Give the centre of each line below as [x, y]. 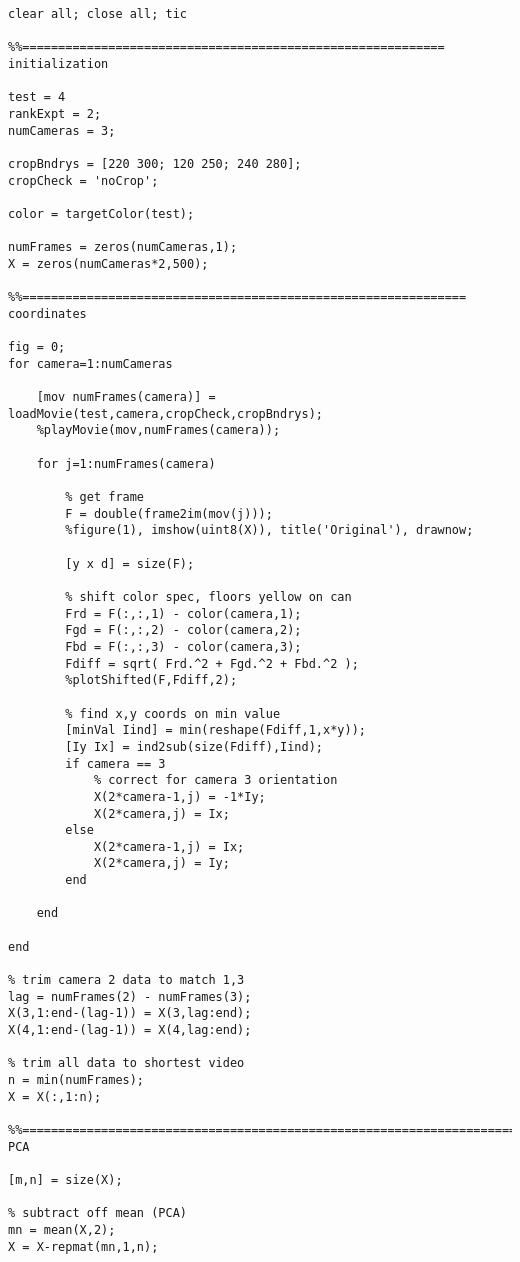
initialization [58, 63]
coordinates [47, 313]
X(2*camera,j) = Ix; [161, 813]
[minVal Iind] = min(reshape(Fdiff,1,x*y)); [215, 730]
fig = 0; [37, 347]
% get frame [105, 497]
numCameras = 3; [62, 130]
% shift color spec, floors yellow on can [208, 596]
